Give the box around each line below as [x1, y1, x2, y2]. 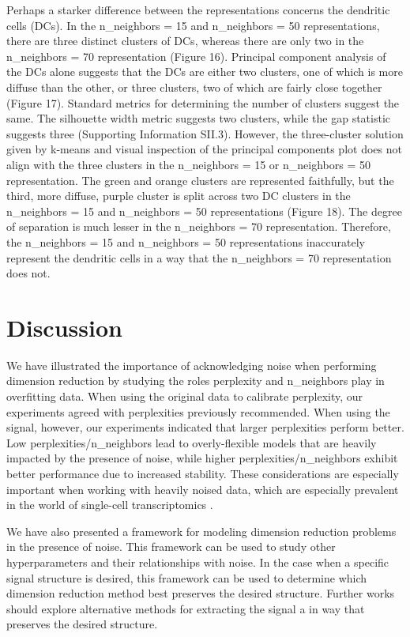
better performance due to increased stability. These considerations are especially [6, 465, 399, 481]
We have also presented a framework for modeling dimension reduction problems [6, 522, 397, 539]
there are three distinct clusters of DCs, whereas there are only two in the [6, 32, 364, 49]
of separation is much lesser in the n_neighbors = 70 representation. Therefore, [6, 218, 391, 235]
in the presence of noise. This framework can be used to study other [6, 538, 336, 555]
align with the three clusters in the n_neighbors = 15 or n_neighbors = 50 [6, 156, 371, 172]
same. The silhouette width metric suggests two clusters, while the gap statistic [6, 110, 391, 126]
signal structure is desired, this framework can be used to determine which [6, 569, 367, 586]
